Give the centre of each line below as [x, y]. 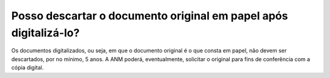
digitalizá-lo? [46, 33]
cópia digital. [28, 68]
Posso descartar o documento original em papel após [150, 16]
